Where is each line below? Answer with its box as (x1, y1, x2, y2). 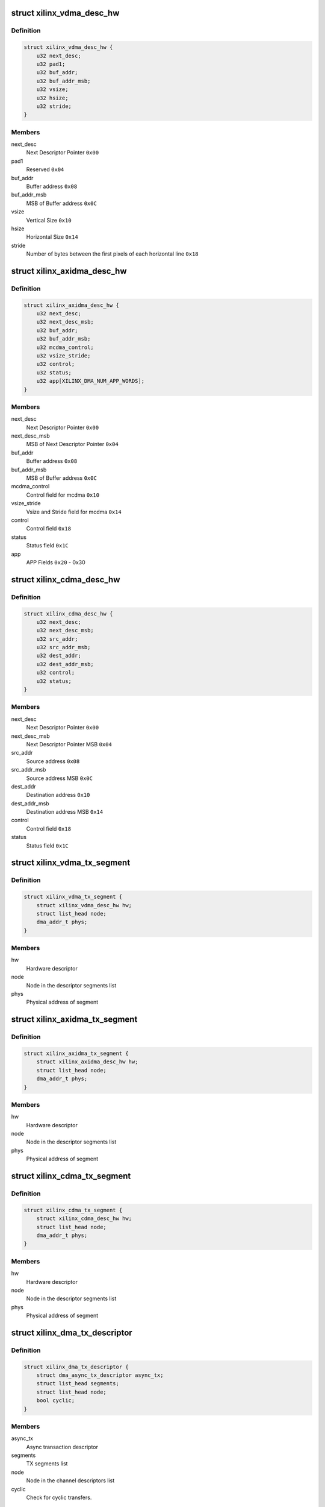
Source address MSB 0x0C (26, 775, 93, 782)
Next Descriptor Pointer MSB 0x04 (26, 740, 113, 747)
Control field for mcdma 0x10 (26, 491, 99, 499)
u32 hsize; (36, 94, 69, 101)
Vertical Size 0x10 (26, 216, 72, 224)
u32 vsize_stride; (36, 353, 91, 359)
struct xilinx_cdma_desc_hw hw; (36, 1215, 132, 1222)
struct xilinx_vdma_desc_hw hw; (36, 902, 132, 908)
